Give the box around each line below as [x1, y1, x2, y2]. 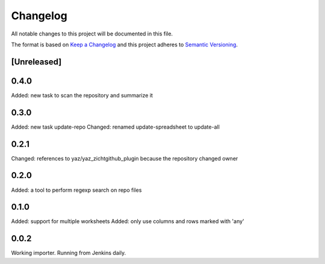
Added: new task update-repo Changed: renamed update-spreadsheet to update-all [11, 123, 220, 130]
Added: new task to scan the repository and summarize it [11, 91, 153, 99]
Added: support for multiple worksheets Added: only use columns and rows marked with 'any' [11, 218, 245, 225]
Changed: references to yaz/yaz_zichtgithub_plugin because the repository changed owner [11, 155, 238, 162]
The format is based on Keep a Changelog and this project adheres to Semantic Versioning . [11, 41, 238, 48]
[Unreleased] [11, 57, 62, 67]
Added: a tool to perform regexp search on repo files [11, 186, 142, 194]
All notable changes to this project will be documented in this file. [11, 30, 173, 37]
